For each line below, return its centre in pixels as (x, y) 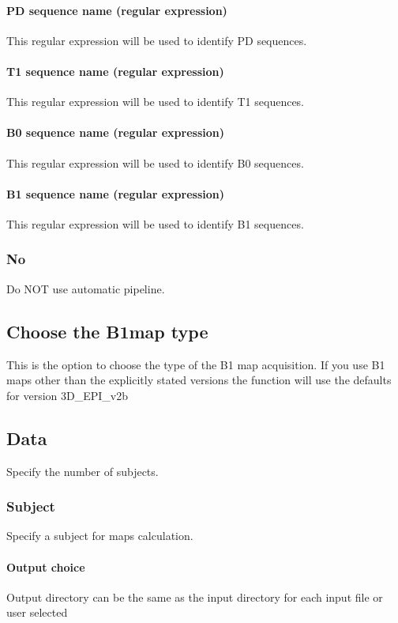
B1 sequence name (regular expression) (116, 193)
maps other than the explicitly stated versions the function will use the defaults (199, 380)
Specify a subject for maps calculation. (100, 536)
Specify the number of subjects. (83, 471)
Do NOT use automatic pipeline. (86, 288)
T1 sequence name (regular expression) (115, 71)
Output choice (46, 566)
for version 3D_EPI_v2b (67, 395)
